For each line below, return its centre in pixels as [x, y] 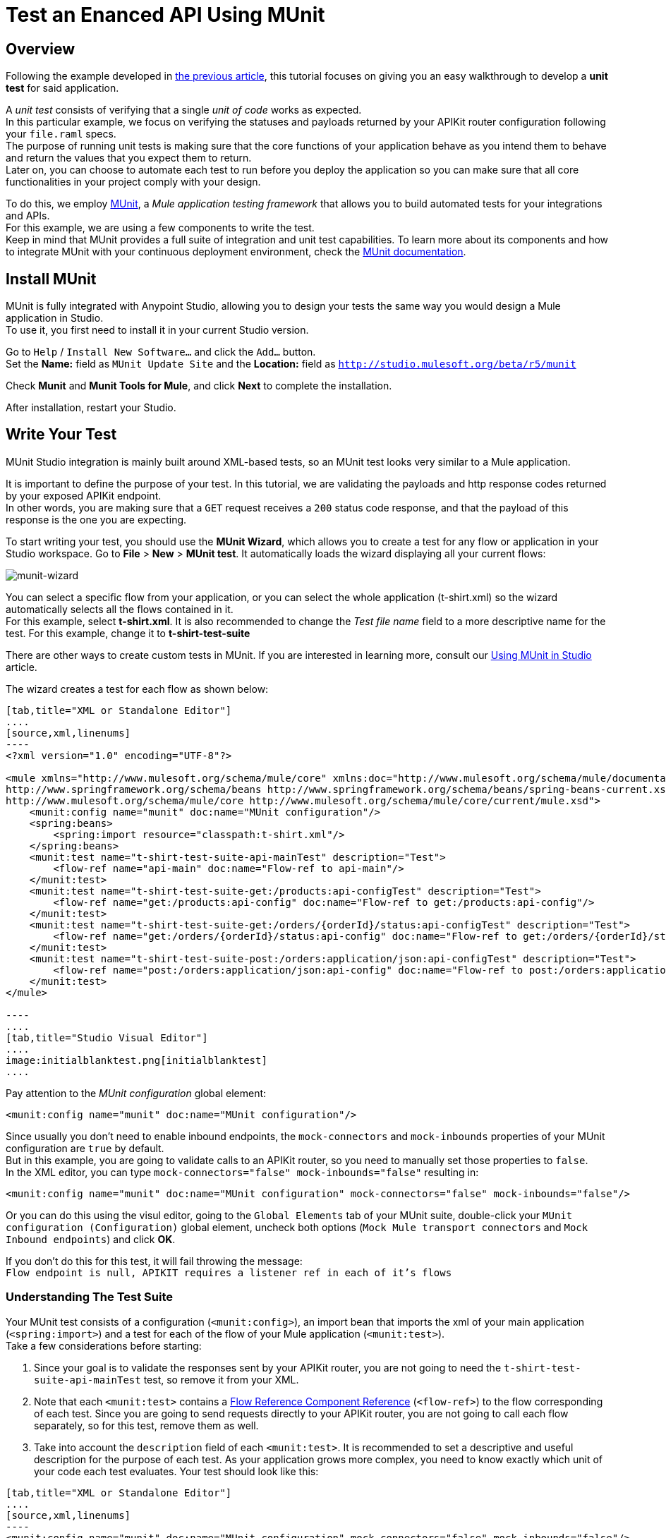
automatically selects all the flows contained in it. [120, 609]
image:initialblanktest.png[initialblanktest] [137, 1060]
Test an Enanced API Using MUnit [165, 15]
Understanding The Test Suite [89, 1297]
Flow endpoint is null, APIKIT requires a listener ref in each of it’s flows [229, 1272]
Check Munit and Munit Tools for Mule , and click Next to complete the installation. [199, 386]
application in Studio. [55, 318]
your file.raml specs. [61, 134]
